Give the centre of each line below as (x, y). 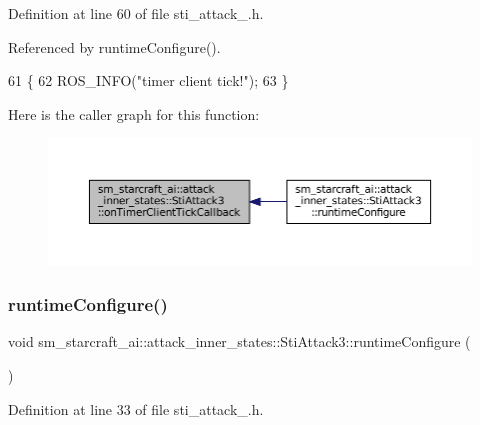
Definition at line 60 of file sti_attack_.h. (136, 13)
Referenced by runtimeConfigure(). (114, 46)
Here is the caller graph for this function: (134, 113)
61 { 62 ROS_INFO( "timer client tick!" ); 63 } (148, 80)
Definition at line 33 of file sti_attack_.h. (136, 408)
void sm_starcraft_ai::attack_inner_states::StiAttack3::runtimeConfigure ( (239, 341)
